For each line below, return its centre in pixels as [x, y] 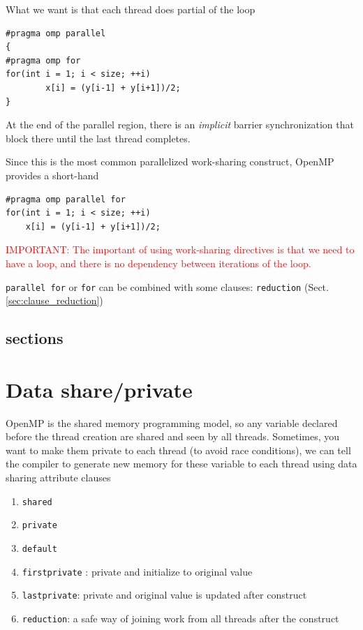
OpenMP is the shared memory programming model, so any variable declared [172, 422]
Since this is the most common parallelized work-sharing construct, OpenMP [170, 162]
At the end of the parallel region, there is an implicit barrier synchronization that [180, 125]
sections [35, 338]
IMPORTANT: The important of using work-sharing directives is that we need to [180, 249]
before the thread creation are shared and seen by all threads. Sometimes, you [173, 436]
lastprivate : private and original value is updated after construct [164, 595]
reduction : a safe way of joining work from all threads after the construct [180, 618]
